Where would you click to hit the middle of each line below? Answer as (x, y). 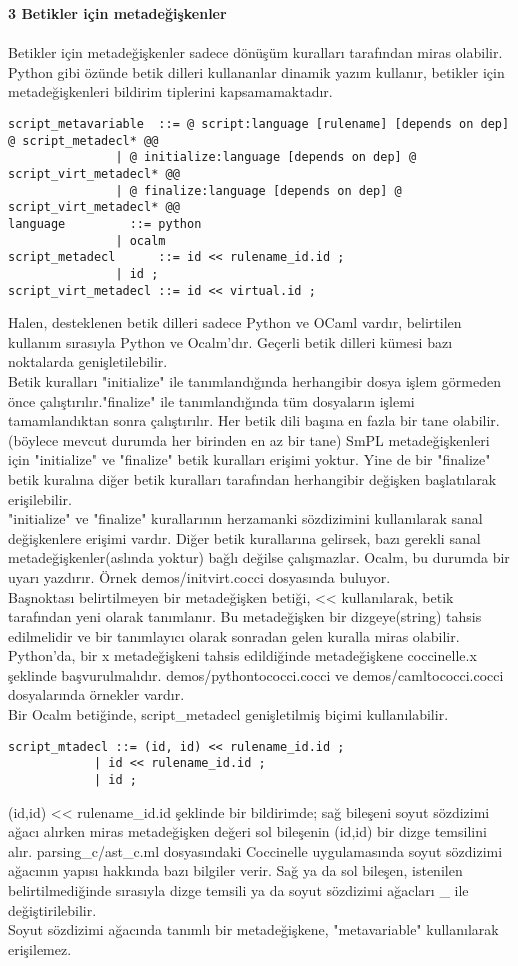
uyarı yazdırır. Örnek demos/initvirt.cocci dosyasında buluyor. (199, 576)
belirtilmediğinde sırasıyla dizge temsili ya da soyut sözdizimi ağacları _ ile (238, 890)
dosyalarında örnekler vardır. (96, 694)
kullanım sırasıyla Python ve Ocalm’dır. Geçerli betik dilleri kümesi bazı (230, 341)
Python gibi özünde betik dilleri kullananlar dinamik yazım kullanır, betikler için (256, 71)
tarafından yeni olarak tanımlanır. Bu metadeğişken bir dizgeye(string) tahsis (245, 616)
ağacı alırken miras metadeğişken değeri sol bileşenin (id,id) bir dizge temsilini (247, 831)
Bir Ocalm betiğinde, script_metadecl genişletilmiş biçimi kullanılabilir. (228, 714)
